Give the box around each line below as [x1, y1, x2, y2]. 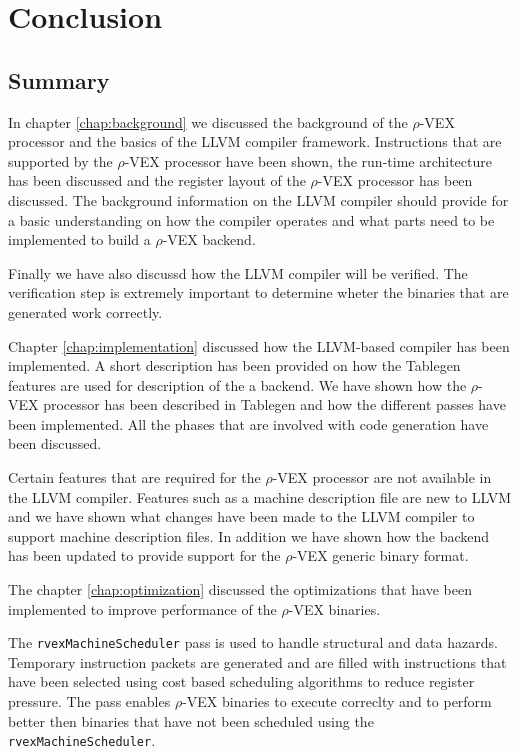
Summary [8, 64, 110, 95]
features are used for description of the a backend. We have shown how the [8, 374, 467, 395]
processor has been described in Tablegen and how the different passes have [43, 394, 506, 415]
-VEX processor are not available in [272, 467, 492, 488]
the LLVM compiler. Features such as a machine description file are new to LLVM [8, 486, 512, 507]
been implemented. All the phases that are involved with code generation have [8, 413, 489, 434]
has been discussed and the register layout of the [8, 170, 306, 191]
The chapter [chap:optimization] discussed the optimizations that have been [8, 579, 472, 600]
